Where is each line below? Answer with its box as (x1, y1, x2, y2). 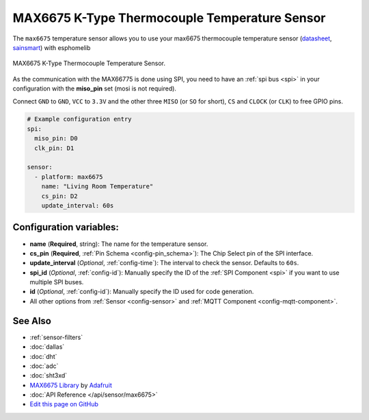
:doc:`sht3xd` (29, 371, 68, 380)
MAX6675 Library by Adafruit (29, 381, 112, 389)
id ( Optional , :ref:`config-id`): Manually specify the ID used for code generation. (29, 288, 254, 296)
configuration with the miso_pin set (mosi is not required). (12, 84, 177, 92)
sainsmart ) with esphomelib (12, 43, 91, 51)
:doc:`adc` (29, 362, 59, 370)
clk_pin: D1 (34, 144, 74, 152)
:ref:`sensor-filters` (29, 333, 83, 341)
